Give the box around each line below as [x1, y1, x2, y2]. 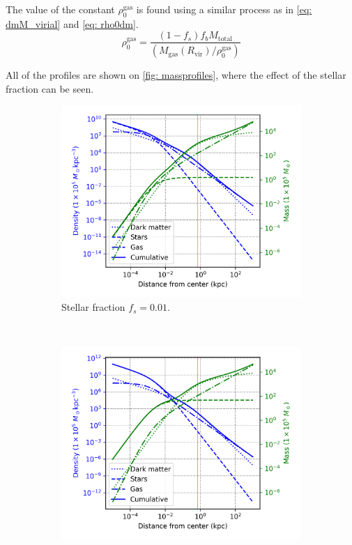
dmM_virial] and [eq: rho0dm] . [6, 16, 139, 31]
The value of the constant [6, 2, 115, 16]
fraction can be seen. [6, 81, 94, 95]
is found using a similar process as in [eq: [136, 2, 312, 16]
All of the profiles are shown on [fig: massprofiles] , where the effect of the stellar [6, 68, 346, 82]
